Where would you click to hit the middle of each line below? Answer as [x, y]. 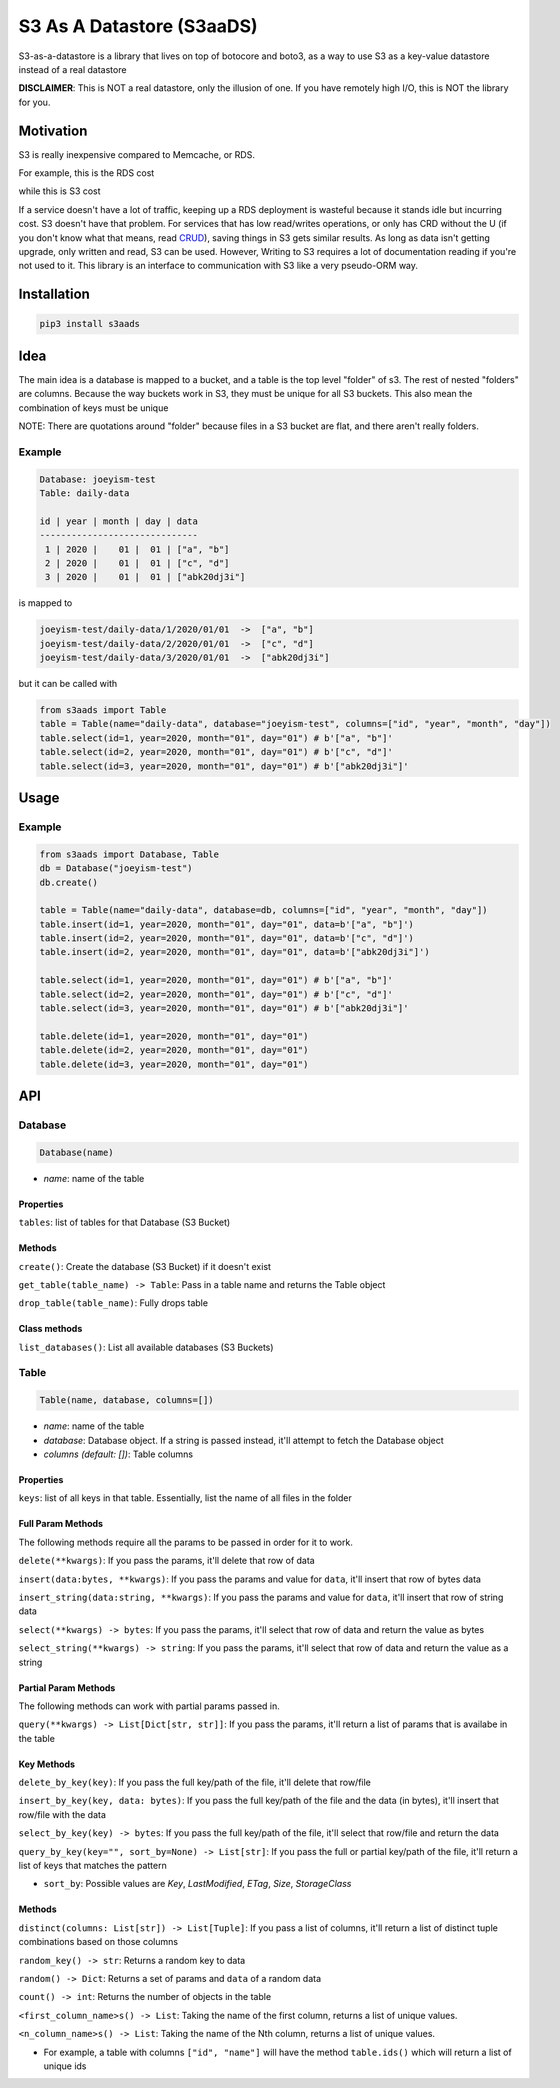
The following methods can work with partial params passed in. [149, 1706]
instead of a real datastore [72, 69]
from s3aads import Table [103, 710]
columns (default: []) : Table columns [118, 1454]
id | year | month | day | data [119, 521]
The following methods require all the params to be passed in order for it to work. [186, 1542]
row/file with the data [62, 1814]
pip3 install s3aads [89, 324]
